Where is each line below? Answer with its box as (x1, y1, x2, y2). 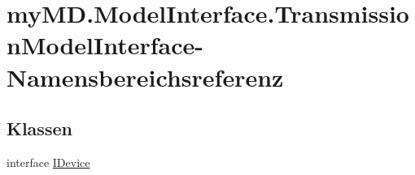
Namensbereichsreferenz (7, 60, 284, 93)
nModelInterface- (7, 28, 204, 62)
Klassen (7, 116, 72, 141)
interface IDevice (7, 153, 90, 170)
